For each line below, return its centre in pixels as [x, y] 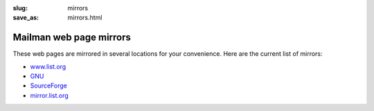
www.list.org [48, 66]
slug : [20, 8]
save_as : [26, 18]
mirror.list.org [49, 95]
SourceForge [48, 85]
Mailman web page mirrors [72, 38]
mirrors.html [85, 18]
